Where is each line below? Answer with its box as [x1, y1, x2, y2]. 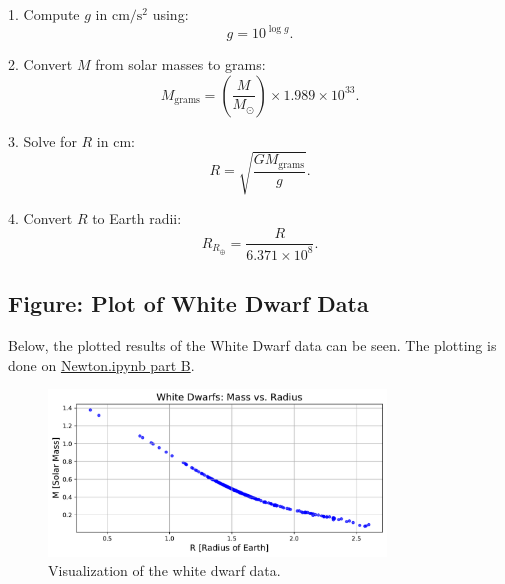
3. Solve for [8, 130, 77, 151]
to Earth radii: [92, 207, 182, 228]
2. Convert [8, 54, 73, 75]
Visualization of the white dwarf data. [48, 560, 281, 581]
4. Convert [8, 207, 73, 228]
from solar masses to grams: [95, 54, 266, 75]
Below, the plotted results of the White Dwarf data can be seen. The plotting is [8, 335, 497, 356]
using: [152, 4, 189, 24]
